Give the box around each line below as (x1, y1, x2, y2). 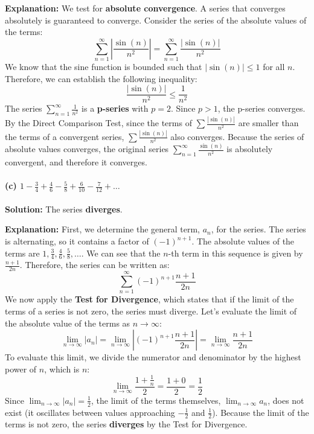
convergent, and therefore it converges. (5, 156, 147, 168)
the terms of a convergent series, (5, 130, 124, 142)
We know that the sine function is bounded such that (5, 60, 202, 73)
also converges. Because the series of (170, 130, 304, 142)
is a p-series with (82, 102, 149, 115)
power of (5, 362, 37, 375)
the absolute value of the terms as (5, 316, 130, 329)
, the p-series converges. (217, 102, 306, 115)
